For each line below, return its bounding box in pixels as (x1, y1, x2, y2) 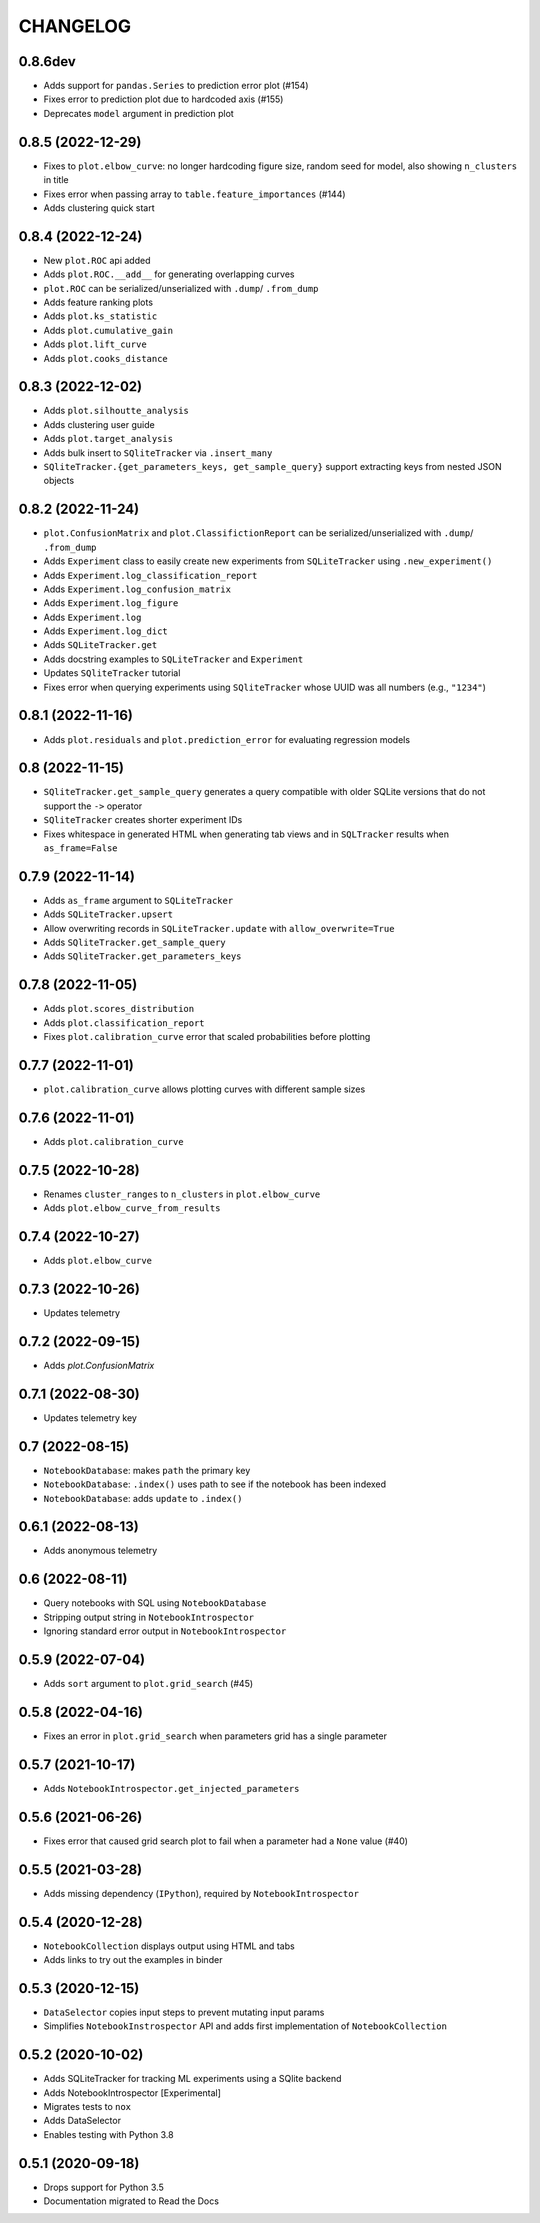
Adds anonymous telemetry (43, 1545, 158, 1557)
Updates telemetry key (43, 1411, 137, 1424)
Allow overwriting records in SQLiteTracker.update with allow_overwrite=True (43, 922, 395, 934)
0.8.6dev (18, 53, 77, 70)
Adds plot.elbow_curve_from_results (43, 1202, 221, 1214)
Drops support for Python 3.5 (43, 2181, 164, 2193)
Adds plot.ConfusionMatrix (43, 1359, 155, 1371)
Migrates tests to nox (43, 2100, 132, 2112)
